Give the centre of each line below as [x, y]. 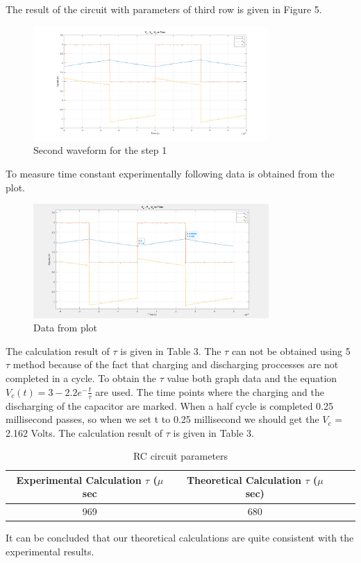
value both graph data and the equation [252, 378]
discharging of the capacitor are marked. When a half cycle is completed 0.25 [170, 405]
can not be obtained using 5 [291, 350]
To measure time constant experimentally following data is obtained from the [170, 174]
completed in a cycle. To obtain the [81, 378]
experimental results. [50, 551]
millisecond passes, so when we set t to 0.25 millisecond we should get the [162, 419]
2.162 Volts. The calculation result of [84, 432]
